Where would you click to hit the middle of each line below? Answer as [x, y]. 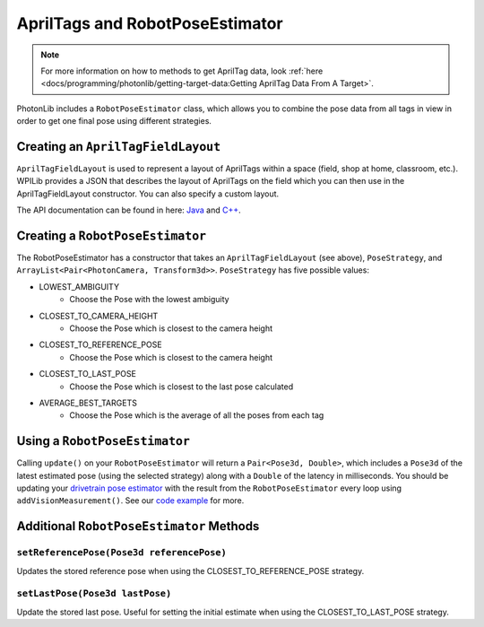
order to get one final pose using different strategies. [114, 121]
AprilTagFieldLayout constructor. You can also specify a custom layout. [148, 194]
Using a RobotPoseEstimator [103, 441]
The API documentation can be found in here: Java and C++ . [129, 210]
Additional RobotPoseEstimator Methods [138, 526]
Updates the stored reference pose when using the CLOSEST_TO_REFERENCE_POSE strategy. [190, 570]
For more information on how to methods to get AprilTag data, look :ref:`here [182, 71]
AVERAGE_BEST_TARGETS [88, 403]
